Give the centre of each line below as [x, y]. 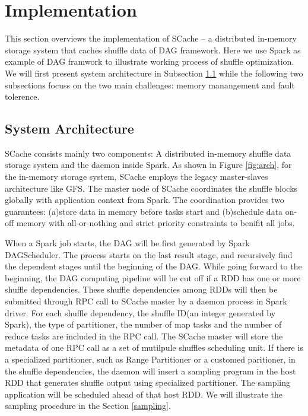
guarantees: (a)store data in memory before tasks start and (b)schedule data [144, 211]
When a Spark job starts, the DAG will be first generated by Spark [127, 243]
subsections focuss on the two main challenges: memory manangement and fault [150, 85]
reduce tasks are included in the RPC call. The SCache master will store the [144, 336]
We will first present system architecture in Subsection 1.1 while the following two [154, 73]
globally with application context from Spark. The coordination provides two [145, 200]
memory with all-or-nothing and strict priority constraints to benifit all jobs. [155, 223]
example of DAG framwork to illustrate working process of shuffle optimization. [150, 61]
